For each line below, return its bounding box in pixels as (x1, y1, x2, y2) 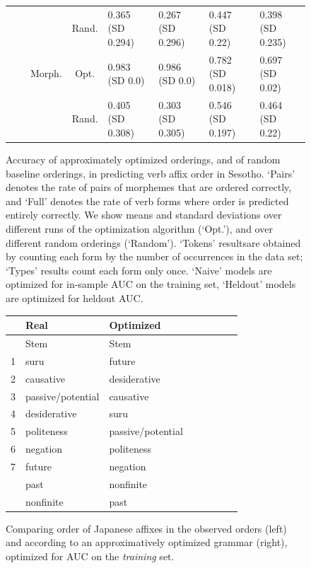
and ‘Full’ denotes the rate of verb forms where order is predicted (6, 193, 289, 208)
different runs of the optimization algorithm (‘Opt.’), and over (6, 221, 273, 236)
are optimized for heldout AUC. (6, 291, 143, 306)
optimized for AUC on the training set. (6, 548, 175, 563)
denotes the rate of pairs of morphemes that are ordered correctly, (6, 180, 292, 195)
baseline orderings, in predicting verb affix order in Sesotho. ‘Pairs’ (6, 166, 295, 180)
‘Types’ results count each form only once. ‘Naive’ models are (6, 262, 272, 277)
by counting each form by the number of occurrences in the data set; (6, 249, 303, 264)
